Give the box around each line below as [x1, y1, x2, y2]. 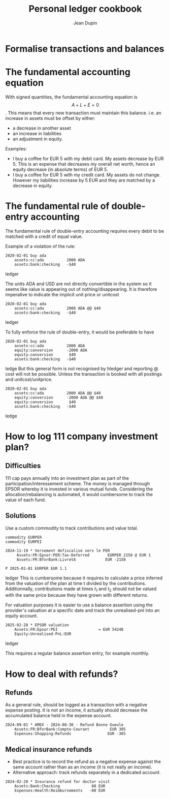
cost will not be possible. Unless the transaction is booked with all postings [5, 371, 162, 377]
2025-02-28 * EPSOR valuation [5, 623, 70, 628]
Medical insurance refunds [5, 745, 92, 754]
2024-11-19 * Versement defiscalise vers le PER [5, 548, 110, 553]
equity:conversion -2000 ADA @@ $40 [14, 395, 103, 400]
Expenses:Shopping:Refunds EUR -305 [14, 731, 126, 736]
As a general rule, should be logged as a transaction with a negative [5, 702, 147, 708]
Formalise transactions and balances [5, 43, 164, 54]
